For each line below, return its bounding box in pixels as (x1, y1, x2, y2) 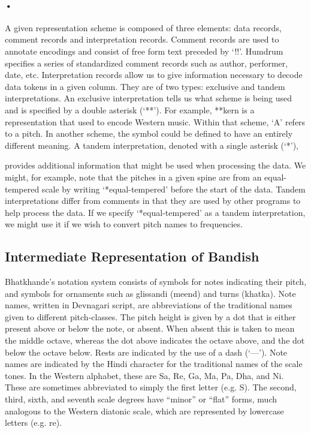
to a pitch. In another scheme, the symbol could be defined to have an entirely (5, 127, 293, 140)
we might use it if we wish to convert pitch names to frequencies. (5, 218, 243, 230)
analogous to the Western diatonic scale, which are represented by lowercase (5, 404, 284, 417)
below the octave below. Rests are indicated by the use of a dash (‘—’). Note (5, 345, 288, 358)
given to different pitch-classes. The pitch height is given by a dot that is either (5, 310, 296, 323)
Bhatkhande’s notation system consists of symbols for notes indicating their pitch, (5, 275, 307, 288)
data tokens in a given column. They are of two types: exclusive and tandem (5, 80, 285, 92)
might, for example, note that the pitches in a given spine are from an (5, 170, 262, 183)
